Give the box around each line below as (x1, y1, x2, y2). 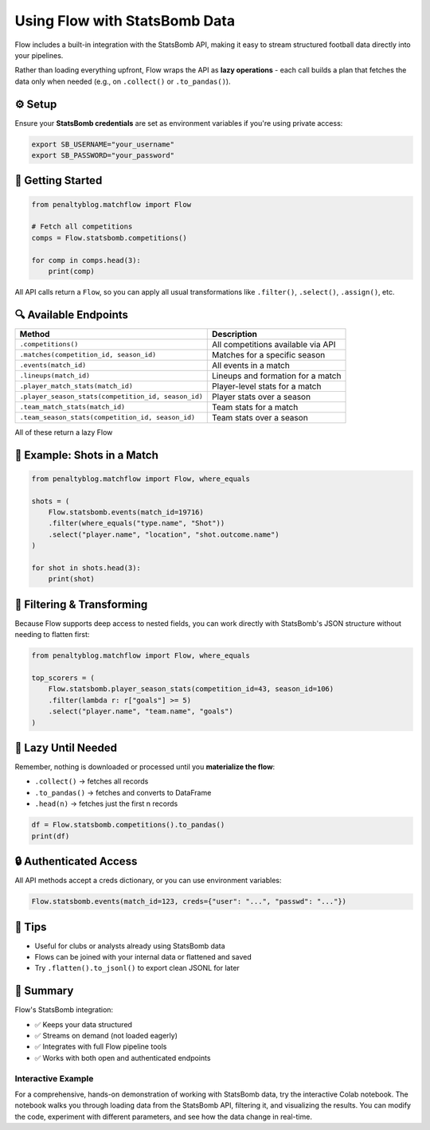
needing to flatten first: (14, 630, 90, 639)
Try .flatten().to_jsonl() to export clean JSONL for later (34, 964, 240, 973)
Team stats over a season (212, 412, 308, 423)
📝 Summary (14, 984, 74, 998)
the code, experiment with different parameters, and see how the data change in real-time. (14, 1112, 312, 1121)
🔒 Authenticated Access (14, 854, 138, 868)
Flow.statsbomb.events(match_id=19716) (48, 508, 205, 517)
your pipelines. (14, 50, 64, 60)
